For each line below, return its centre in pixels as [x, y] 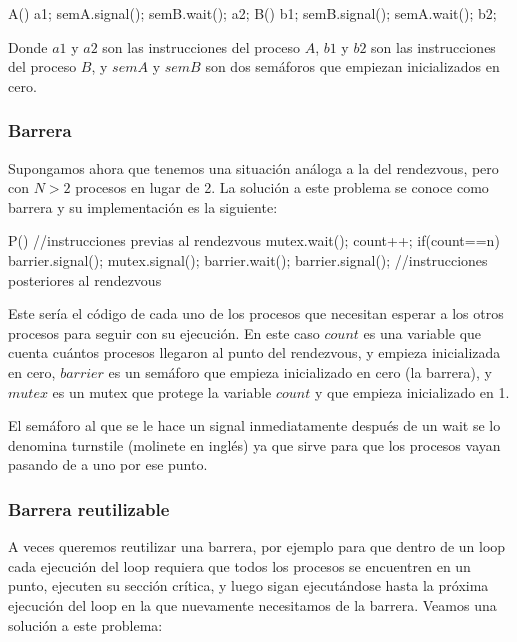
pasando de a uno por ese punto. [108, 464]
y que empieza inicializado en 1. [412, 391]
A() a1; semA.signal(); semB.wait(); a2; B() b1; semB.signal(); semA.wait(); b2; [252, 13]
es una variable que [422, 332]
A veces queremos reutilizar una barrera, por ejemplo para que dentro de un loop [257, 546]
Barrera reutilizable [89, 508]
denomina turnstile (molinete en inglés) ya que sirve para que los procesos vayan [254, 444]
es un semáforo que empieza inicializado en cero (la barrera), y [300, 371]
